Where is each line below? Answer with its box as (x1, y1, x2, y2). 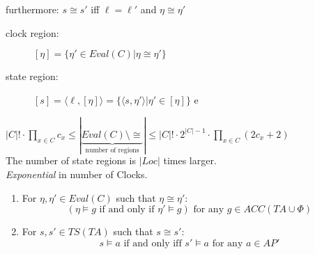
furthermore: (6, 2, 59, 16)
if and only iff (123, 238, 182, 248)
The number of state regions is (6, 153, 136, 168)
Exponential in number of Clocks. (6, 167, 148, 182)
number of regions (85, 146, 139, 154)
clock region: (6, 25, 59, 40)
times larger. (163, 153, 217, 168)
